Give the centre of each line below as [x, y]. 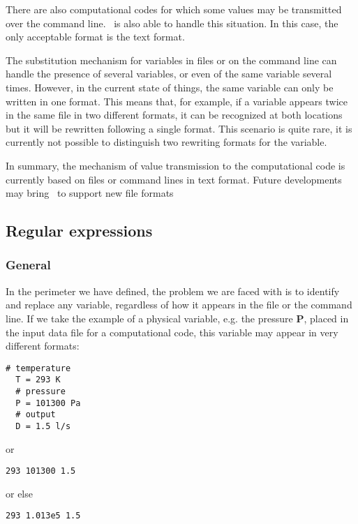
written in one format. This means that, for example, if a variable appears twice [177, 101]
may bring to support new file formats [90, 193]
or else [19, 493]
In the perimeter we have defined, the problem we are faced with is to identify [173, 291]
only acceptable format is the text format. [95, 37]
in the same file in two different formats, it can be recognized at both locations [174, 115]
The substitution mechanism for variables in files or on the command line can [171, 60]
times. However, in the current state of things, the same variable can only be [170, 87]
